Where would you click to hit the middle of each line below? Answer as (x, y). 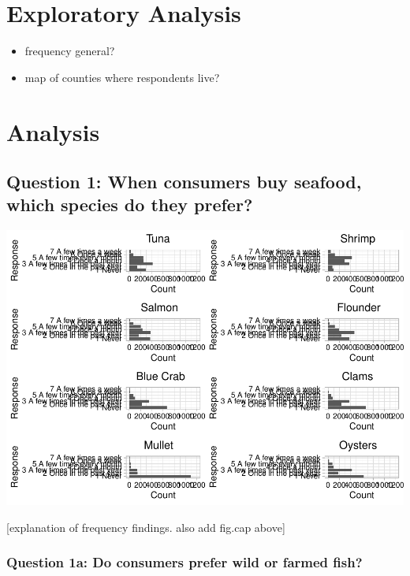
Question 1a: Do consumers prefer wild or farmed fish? (184, 562)
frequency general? (70, 51)
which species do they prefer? (130, 204)
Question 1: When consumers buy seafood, (184, 182)
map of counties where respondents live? (122, 77)
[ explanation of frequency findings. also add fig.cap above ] (146, 527)
